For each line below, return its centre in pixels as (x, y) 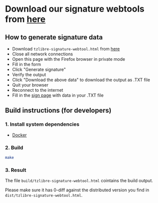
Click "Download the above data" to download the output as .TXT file (81, 80)
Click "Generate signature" (39, 69)
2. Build (14, 148)
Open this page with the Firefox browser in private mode (69, 59)
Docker (19, 135)
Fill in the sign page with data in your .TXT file (58, 95)
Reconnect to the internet (37, 90)
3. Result (16, 170)
